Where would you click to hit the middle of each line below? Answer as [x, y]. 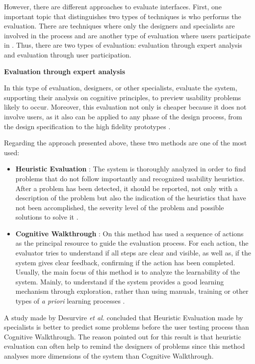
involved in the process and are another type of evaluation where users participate [127, 35]
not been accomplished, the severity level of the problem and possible [120, 207]
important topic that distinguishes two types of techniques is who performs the [123, 16]
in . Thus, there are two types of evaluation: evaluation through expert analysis [123, 45]
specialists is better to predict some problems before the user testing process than [127, 327]
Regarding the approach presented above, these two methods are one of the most [126, 143]
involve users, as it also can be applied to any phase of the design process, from [123, 116]
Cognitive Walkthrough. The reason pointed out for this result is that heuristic [123, 336]
